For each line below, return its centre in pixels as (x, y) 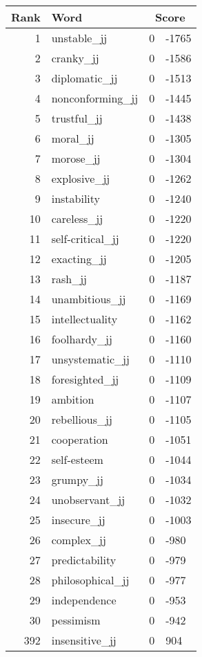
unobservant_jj (88, 499)
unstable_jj (79, 38)
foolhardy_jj (82, 339)
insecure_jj (78, 520)
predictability (84, 560)
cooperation (80, 439)
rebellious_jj (82, 419)
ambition (73, 399)
